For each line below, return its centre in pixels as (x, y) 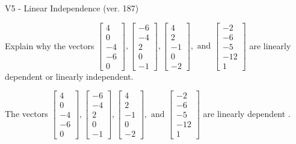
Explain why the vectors (50, 45)
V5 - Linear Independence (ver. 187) (72, 8)
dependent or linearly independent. (69, 76)
